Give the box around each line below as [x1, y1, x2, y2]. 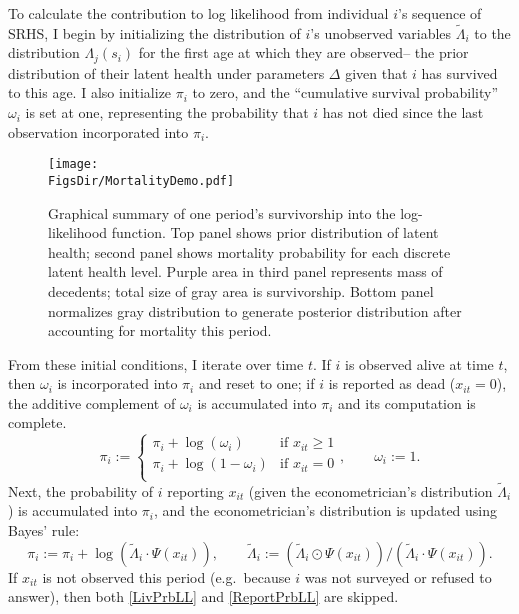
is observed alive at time [345, 353, 494, 374]
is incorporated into [57, 373, 178, 394]
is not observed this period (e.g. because [42, 566, 291, 587]
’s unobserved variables [310, 22, 452, 43]
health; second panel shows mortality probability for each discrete [48, 241, 451, 262]
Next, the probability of [8, 480, 154, 501]
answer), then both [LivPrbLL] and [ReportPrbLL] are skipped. [8, 586, 399, 607]
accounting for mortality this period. [48, 320, 272, 341]
